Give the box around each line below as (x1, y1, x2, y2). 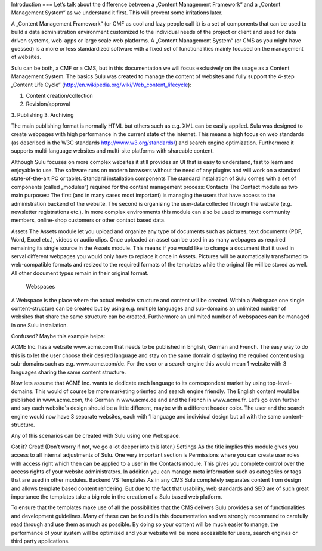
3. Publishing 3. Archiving (11, 111, 74, 119)
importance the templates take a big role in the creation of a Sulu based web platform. (11, 493, 222, 500)
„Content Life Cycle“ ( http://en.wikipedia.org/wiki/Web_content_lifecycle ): (11, 81, 192, 88)
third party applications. (11, 537, 70, 545)
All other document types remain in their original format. (11, 269, 149, 277)
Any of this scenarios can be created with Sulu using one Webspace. (11, 432, 181, 439)
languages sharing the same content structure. (11, 369, 126, 376)
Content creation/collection (26, 92, 94, 99)
